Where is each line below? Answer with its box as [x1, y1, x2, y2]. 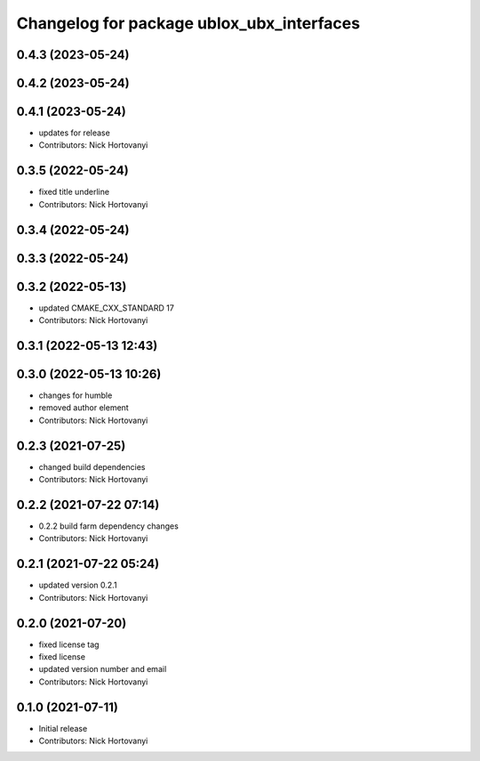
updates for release [38, 127, 110, 138]
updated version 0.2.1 [38, 579, 117, 591]
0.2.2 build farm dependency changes [38, 521, 180, 531]
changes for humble [38, 390, 113, 401]
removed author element [38, 402, 129, 413]
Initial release [38, 723, 88, 733]
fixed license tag [38, 639, 100, 650]
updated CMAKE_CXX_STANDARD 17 [38, 303, 175, 313]
